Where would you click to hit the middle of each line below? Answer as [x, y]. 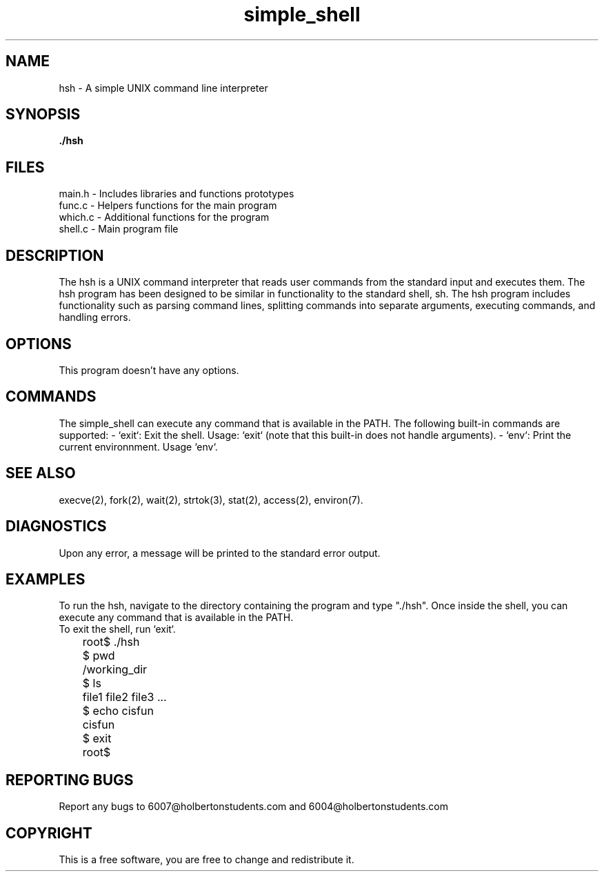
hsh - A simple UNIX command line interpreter [163, 88]
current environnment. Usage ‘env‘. [138, 446]
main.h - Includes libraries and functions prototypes [177, 194]
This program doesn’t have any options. [149, 370]
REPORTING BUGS [70, 780]
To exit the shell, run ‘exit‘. [117, 629]
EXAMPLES [46, 579]
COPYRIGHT [49, 833]
